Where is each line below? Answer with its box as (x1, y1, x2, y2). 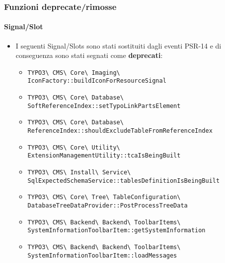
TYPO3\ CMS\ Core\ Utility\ (27, 144, 120, 151)
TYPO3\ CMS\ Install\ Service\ (27, 169, 131, 176)
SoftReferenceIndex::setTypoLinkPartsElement (27, 102, 181, 109)
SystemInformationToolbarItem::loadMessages (27, 252, 177, 259)
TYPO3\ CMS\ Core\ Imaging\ (27, 69, 120, 76)
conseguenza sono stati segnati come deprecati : (15, 50, 163, 60)
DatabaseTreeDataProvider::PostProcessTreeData (27, 202, 188, 210)
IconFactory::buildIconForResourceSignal (27, 77, 166, 85)
